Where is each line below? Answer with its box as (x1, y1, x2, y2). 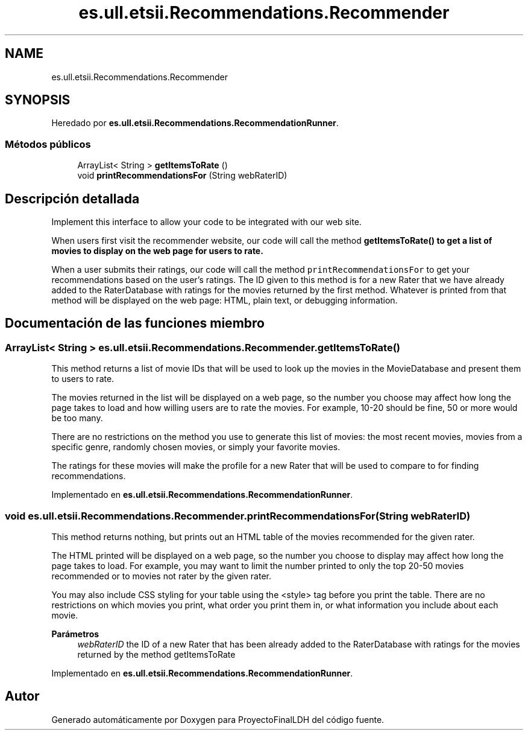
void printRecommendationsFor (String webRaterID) (77, 170, 288, 181)
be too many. (51, 413, 103, 424)
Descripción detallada (5, 191, 140, 206)
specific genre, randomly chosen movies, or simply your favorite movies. (51, 442, 341, 453)
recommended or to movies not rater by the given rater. (51, 571, 271, 581)
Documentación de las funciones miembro (5, 316, 265, 331)
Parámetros (51, 629, 99, 639)
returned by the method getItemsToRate (77, 649, 236, 660)
